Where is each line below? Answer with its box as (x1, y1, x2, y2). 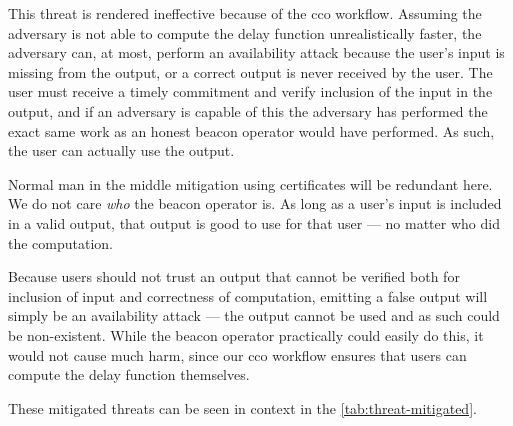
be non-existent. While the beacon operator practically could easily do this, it (8, 324, 484, 345)
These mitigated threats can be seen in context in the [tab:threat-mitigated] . (8, 397, 477, 418)
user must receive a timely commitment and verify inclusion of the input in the (8, 81, 493, 102)
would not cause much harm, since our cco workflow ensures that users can (8, 344, 467, 365)
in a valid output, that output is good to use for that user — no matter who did (8, 212, 500, 233)
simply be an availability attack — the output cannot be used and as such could (8, 305, 500, 326)
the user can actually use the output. (8, 140, 235, 161)
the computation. (8, 232, 114, 253)
